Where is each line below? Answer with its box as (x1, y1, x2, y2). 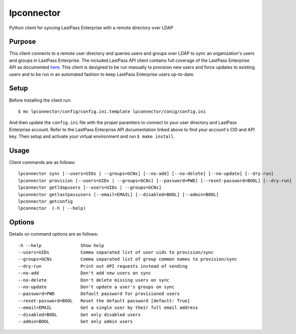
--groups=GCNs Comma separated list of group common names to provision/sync (18, 256, 238, 262)
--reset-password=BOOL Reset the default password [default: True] (18, 298, 191, 303)
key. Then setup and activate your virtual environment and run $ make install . (9, 133, 175, 139)
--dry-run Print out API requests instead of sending (18, 263, 188, 269)
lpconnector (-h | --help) (18, 206, 86, 211)
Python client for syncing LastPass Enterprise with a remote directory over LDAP (9, 25, 173, 31)
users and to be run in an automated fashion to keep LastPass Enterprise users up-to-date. (9, 71, 195, 77)
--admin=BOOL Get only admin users (18, 319, 133, 324)
